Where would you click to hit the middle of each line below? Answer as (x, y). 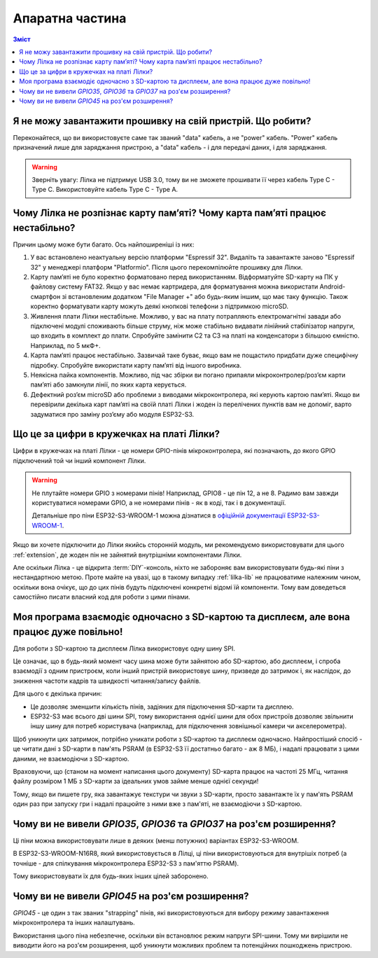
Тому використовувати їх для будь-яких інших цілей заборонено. (111, 876)
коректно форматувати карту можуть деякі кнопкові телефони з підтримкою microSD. (159, 306)
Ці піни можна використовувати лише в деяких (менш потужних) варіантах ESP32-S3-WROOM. (156, 840)
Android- (332, 286)
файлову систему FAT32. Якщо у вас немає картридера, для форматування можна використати (174, 286)
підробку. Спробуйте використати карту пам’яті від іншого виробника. (136, 365)
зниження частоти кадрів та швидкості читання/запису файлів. (107, 681)
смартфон (45, 296)
